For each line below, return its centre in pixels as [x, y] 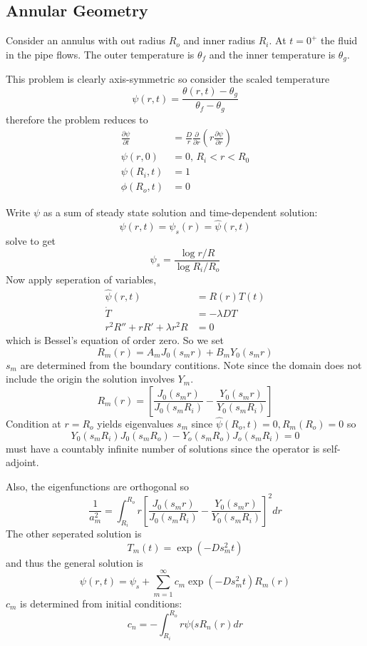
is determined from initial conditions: [101, 603]
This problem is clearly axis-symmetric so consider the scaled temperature [168, 79]
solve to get [31, 241]
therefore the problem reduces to [77, 119]
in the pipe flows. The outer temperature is [100, 54]
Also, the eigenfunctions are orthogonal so [97, 486]
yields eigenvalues [135, 423]
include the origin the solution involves [91, 379]
